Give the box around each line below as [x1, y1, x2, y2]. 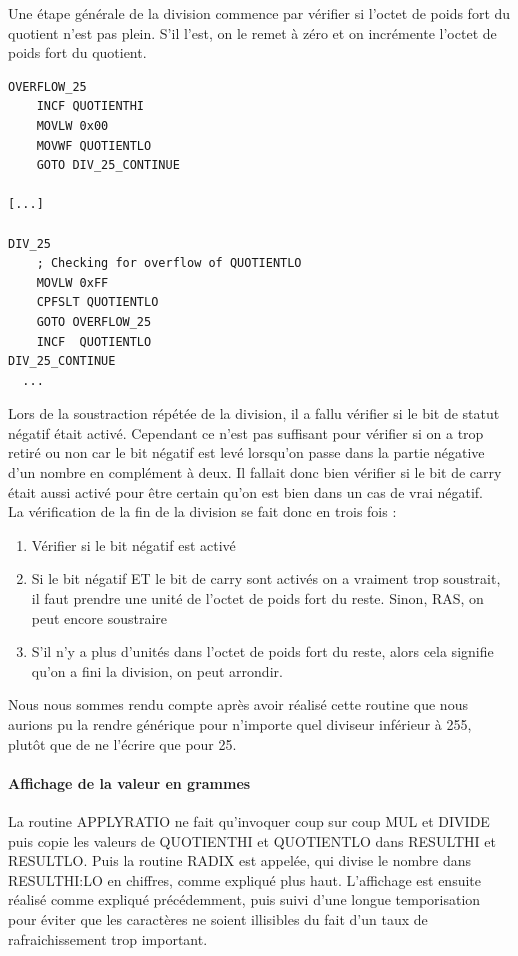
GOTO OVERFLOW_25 [36, 314, 152, 329]
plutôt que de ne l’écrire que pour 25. [8, 733, 237, 754]
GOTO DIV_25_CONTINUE [36, 158, 180, 173]
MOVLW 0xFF [36, 275, 109, 290]
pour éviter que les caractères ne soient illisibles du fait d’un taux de [8, 908, 428, 929]
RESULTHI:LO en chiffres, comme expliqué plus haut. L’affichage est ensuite [8, 869, 482, 890]
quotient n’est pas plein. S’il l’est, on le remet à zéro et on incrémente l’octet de [8, 22, 497, 43]
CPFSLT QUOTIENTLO [36, 295, 159, 310]
